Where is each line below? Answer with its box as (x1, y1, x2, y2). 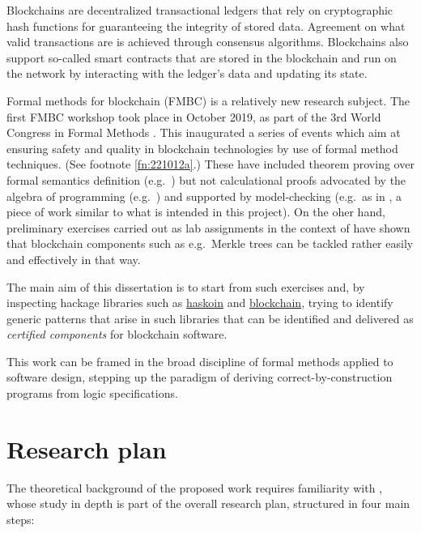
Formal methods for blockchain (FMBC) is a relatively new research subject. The (6, 92, 410, 109)
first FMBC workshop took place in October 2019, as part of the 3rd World (6, 108, 381, 125)
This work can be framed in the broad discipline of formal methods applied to (6, 352, 393, 369)
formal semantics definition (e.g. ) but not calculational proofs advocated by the (6, 171, 406, 188)
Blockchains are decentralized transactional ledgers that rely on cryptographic (6, 2, 393, 18)
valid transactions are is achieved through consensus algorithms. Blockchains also (6, 33, 409, 50)
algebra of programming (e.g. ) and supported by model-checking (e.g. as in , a (6, 187, 402, 204)
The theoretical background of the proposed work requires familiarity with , (6, 479, 383, 496)
